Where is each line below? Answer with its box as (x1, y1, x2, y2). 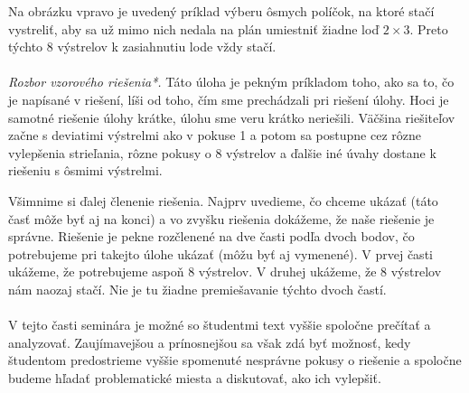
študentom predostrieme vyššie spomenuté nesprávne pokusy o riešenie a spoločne (8, 351, 462, 370)
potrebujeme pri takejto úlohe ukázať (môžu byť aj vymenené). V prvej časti (8, 244, 433, 263)
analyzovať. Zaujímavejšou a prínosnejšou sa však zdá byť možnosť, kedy (8, 332, 411, 351)
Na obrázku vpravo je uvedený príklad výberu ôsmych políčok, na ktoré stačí (8, 2, 435, 20)
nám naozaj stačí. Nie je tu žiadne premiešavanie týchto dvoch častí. (8, 279, 387, 298)
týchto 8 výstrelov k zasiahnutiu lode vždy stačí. (8, 37, 277, 56)
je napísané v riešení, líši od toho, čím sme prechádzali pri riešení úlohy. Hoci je (8, 89, 449, 108)
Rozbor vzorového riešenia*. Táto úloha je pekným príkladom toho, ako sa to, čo (8, 72, 455, 91)
